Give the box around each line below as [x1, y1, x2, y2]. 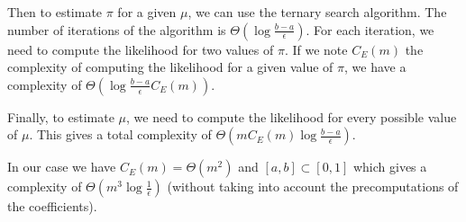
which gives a [352, 157, 427, 176]
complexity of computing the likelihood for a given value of [7, 58, 334, 76]
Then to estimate [7, 3, 103, 21]
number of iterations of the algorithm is [7, 20, 226, 39]
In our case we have [7, 157, 116, 176]
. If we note [284, 40, 348, 58]
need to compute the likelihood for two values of [7, 40, 274, 58]
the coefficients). [7, 197, 97, 216]
